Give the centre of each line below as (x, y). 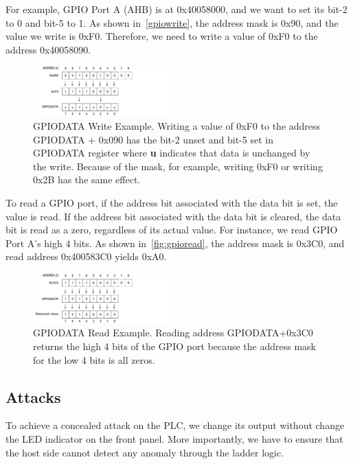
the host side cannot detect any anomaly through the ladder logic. (145, 452)
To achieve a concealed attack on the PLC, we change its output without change (175, 425)
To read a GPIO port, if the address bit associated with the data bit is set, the (172, 202)
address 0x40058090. (48, 49)
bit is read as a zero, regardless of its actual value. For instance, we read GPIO (172, 230)
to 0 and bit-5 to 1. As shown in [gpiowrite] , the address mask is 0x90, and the (172, 22)
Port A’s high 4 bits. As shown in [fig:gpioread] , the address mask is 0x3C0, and (175, 243)
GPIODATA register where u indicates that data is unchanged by (172, 153)
